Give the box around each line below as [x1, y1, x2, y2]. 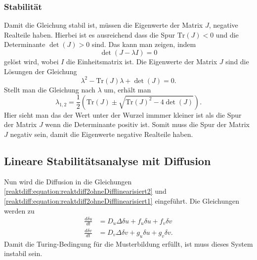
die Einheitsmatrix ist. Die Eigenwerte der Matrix [66, 56, 217, 66]
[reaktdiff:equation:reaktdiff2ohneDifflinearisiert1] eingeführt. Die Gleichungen [4, 195, 240, 206]
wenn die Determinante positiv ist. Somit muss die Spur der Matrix [45, 119, 250, 130]
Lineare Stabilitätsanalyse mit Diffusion [4, 153, 211, 168]
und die [215, 29, 239, 40]
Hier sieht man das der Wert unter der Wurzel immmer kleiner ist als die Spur [4, 109, 242, 120]
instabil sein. [4, 248, 43, 259]
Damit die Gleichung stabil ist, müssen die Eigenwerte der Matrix [4, 20, 203, 30]
